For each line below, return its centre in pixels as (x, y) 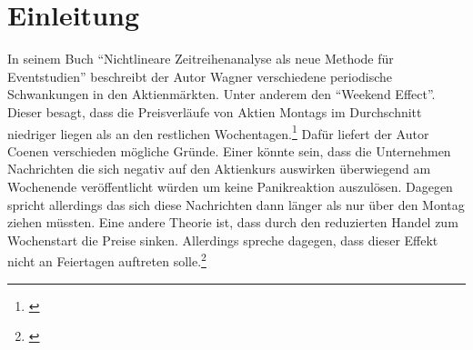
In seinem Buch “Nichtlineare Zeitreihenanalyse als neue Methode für (201, 59)
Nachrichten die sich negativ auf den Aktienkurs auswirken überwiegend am (219, 169)
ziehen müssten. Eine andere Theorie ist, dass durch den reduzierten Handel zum (233, 222)
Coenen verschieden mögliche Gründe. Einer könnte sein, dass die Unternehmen (229, 150)
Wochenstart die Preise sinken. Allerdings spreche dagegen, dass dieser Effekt (223, 240)
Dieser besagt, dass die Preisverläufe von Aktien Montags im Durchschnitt (215, 111)
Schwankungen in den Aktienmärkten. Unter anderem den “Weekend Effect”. (221, 94)
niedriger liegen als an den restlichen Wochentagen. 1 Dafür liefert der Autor (218, 132)
